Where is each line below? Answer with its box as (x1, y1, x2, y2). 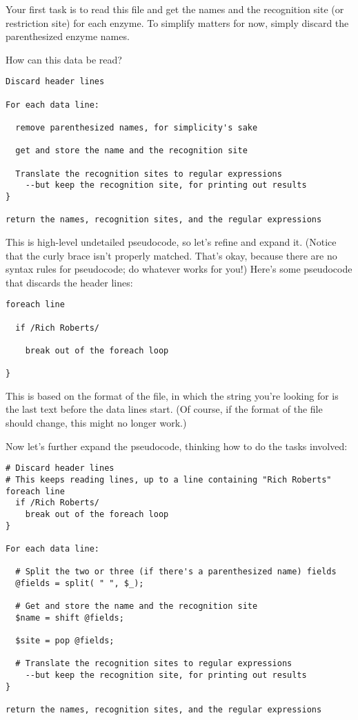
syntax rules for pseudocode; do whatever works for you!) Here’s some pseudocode (6, 262, 352, 276)
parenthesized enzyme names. (6, 29, 130, 43)
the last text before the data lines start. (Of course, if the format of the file (6, 402, 323, 416)
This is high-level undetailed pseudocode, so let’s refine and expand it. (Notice (6, 234, 337, 249)
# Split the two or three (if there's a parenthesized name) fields (15, 567, 337, 577)
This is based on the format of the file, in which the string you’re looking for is (6, 388, 339, 402)
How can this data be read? (6, 52, 122, 66)
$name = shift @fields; (15, 612, 124, 623)
